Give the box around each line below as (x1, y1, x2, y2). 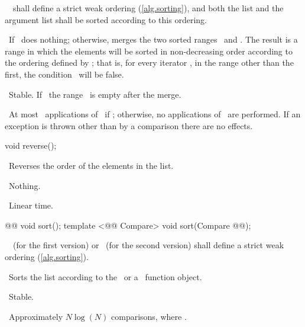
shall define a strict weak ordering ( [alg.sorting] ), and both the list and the (12, 2, 284, 14)
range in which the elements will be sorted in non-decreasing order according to (5, 44, 293, 57)
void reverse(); (5, 139, 57, 152)
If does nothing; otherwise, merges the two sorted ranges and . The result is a (8, 33, 298, 46)
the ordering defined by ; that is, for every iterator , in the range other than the (5, 56, 294, 69)
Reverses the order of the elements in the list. (8, 159, 174, 171)
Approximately (8, 310, 63, 322)
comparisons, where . (111, 310, 187, 322)
